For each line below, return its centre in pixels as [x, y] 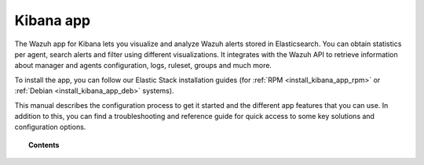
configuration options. [50, 127]
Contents [44, 145]
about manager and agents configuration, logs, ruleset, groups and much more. [143, 66]
